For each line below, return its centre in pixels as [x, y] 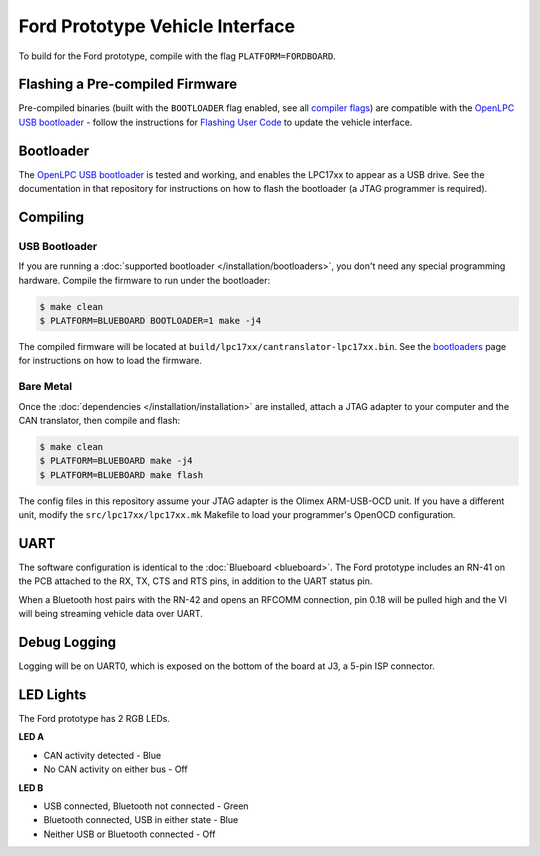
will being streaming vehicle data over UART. [111, 614]
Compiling [51, 216]
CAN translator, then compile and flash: [99, 420]
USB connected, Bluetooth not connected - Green [146, 806]
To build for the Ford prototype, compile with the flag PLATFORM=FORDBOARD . [177, 56]
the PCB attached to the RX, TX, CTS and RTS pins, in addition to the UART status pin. [195, 581]
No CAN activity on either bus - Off [116, 769]
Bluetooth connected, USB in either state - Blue [141, 820]
